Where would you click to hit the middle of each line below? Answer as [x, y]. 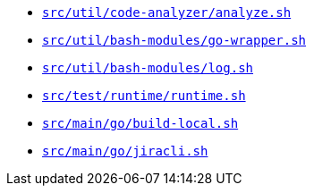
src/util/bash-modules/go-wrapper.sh [174, 40]
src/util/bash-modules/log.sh [148, 68]
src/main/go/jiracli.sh [125, 151]
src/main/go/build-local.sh [140, 123]
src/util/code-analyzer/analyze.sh [167, 13]
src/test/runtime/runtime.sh [144, 96]
